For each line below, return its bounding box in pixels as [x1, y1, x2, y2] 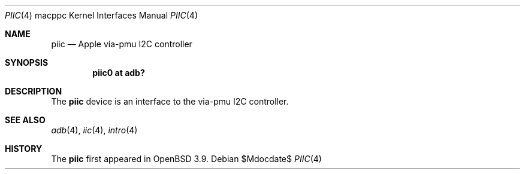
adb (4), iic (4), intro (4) [51, 125, 138, 135]
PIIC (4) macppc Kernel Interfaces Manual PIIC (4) [5, 10, 198, 20]
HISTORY [5, 144, 43, 154]
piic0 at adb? [92, 68, 145, 78]
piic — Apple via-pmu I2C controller [51, 39, 192, 49]
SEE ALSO [5, 115, 46, 125]
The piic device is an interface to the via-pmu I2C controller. [51, 96, 289, 106]
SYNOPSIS [5, 57, 49, 68]
